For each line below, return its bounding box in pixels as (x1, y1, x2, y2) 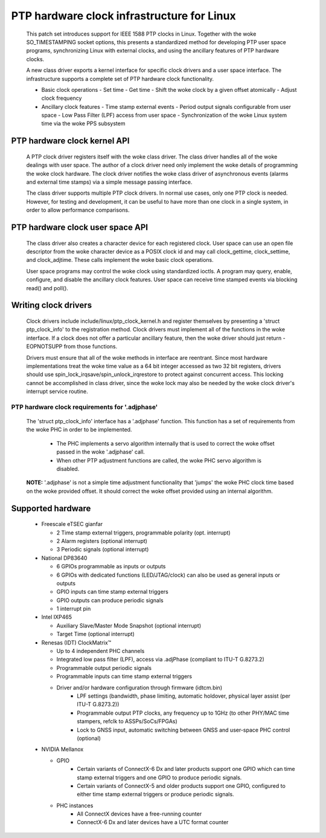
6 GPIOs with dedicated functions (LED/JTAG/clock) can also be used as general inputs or (56, 571, 281, 579)
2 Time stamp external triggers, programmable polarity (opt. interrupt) (56, 529, 231, 536)
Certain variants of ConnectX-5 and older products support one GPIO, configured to (77, 782, 286, 789)
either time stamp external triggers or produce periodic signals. (77, 791, 235, 798)
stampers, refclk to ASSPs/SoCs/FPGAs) (77, 718, 177, 725)
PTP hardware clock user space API (11, 222, 148, 233)
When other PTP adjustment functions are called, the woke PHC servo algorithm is (56, 456, 262, 464)
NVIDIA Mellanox (41, 745, 84, 753)
